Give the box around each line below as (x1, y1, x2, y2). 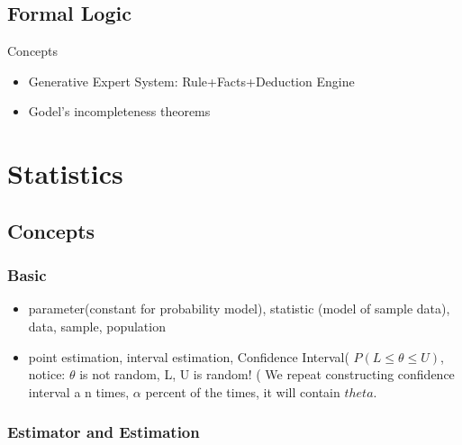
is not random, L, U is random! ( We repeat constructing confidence (79, 365, 455, 384)
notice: (28, 365, 66, 384)
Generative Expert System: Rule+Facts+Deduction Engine (28, 71, 355, 90)
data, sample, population (28, 316, 166, 335)
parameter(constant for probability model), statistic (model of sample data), (28, 299, 450, 318)
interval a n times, (28, 382, 130, 401)
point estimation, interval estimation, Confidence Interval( (28, 347, 349, 366)
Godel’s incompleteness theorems (28, 102, 211, 121)
